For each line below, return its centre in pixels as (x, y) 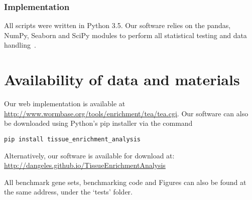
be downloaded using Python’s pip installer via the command (98, 123)
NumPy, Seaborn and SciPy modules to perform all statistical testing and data (125, 35)
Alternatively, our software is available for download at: (89, 155)
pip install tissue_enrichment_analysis (73, 139)
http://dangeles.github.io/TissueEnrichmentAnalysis (85, 165)
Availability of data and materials (122, 79)
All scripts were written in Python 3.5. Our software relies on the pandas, (117, 25)
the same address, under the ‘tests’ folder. (68, 192)
